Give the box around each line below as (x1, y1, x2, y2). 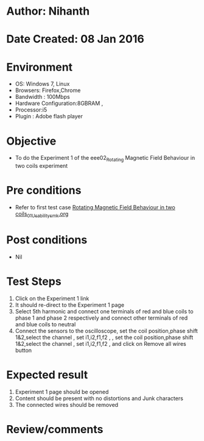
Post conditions (6, 233, 88, 246)
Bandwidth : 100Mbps (15, 93, 70, 101)
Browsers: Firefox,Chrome (15, 87, 81, 94)
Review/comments (6, 422, 104, 436)
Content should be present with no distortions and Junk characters (15, 395, 184, 402)
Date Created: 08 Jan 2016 (6, 32, 144, 46)
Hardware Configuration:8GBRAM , (15, 99, 104, 107)
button (15, 346, 32, 354)
